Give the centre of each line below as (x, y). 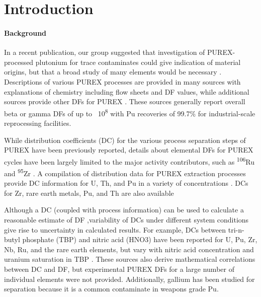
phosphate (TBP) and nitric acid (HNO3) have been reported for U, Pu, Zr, (140, 239)
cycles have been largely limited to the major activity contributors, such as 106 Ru (129, 161)
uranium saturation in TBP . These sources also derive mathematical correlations (130, 259)
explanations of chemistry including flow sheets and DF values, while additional (127, 91)
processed (19, 62)
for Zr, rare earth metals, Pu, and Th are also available (89, 193)
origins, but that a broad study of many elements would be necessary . (113, 72)
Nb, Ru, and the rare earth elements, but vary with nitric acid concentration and (129, 249)
